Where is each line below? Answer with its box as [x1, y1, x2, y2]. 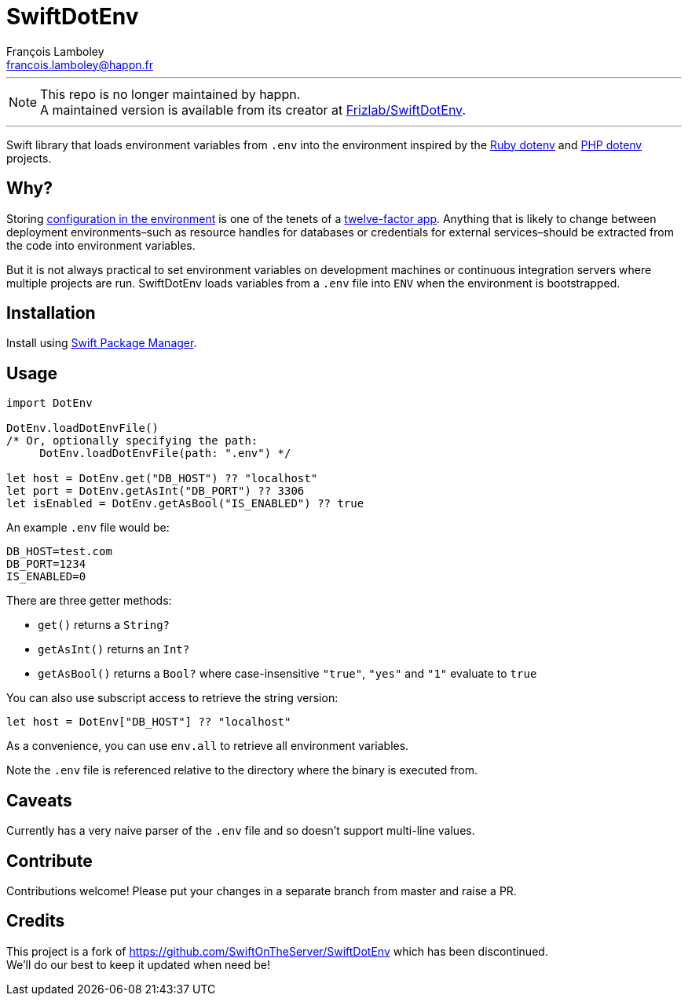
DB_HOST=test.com [6, 545, 112, 558]
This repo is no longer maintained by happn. [40, 86, 301, 102]
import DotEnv [6, 397, 93, 410]
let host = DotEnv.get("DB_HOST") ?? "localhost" [6, 472, 318, 485]
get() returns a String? [38, 618, 170, 632]
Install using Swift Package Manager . [6, 336, 197, 350]
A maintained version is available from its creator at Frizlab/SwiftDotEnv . [40, 101, 466, 118]
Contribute [6, 850, 93, 871]
